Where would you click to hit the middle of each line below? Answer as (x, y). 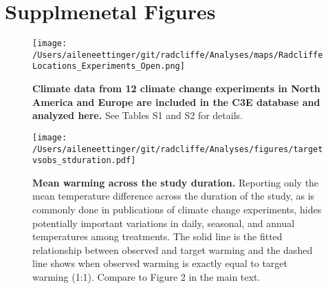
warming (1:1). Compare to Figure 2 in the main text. (146, 277)
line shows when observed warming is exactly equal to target (160, 263)
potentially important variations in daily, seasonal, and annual (164, 223)
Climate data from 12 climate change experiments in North (176, 88)
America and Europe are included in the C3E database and (176, 101)
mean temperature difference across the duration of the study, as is (174, 196)
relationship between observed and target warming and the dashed (173, 249)
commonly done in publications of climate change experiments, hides (177, 210)
